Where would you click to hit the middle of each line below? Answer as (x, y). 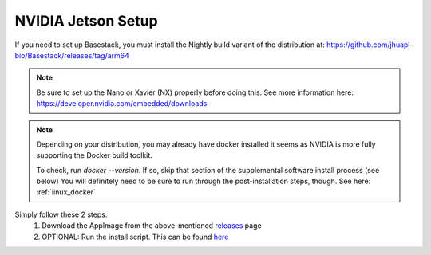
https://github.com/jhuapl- (370, 45)
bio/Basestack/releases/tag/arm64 (72, 55)
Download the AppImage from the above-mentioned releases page (152, 226)
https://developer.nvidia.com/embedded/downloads (122, 104)
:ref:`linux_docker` (66, 192)
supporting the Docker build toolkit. (95, 155)
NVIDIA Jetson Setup (87, 21)
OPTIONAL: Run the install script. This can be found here (135, 237)
